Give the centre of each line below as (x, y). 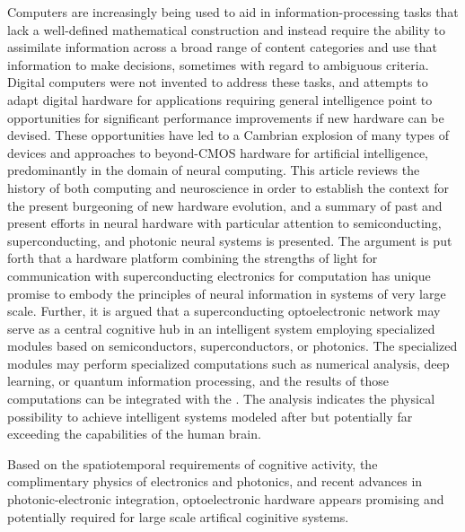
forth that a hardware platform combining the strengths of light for (193, 258)
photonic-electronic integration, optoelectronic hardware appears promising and (226, 499)
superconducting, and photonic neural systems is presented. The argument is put (230, 240)
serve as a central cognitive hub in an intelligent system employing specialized (221, 328)
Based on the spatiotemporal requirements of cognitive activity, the (193, 463)
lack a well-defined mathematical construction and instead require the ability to (226, 29)
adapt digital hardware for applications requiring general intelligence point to (220, 99)
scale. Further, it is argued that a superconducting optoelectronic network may (224, 311)
